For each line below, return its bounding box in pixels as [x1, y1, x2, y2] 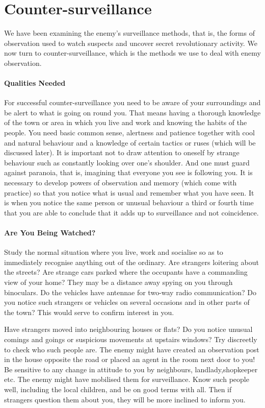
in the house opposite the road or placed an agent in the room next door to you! [4, 354, 255, 365]
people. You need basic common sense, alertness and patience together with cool [4, 127, 255, 138]
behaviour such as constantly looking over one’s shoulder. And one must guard [4, 157, 250, 167]
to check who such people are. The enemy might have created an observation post [4, 344, 259, 354]
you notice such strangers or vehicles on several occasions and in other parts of [4, 297, 250, 307]
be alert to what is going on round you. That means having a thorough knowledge [4, 107, 261, 117]
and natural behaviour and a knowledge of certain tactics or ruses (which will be [4, 137, 256, 148]
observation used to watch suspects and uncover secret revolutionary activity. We [4, 37, 257, 48]
